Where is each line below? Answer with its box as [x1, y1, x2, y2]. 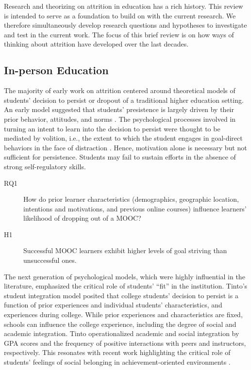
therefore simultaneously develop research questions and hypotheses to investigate [4, 20, 247, 30]
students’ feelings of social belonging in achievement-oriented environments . [4, 357, 231, 367]
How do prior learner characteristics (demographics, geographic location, [23, 194, 239, 204]
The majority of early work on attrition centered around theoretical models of [4, 85, 235, 96]
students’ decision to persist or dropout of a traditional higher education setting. [4, 95, 244, 105]
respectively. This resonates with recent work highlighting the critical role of [4, 347, 231, 357]
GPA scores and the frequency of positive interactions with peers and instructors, [4, 338, 246, 348]
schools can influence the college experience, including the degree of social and [4, 319, 236, 329]
